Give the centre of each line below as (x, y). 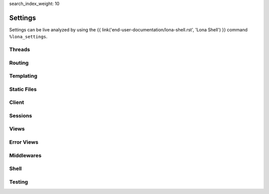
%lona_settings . (28, 37)
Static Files (23, 89)
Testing (19, 182)
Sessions (21, 115)
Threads (20, 50)
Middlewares (25, 155)
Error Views (24, 142)
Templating (23, 76)
